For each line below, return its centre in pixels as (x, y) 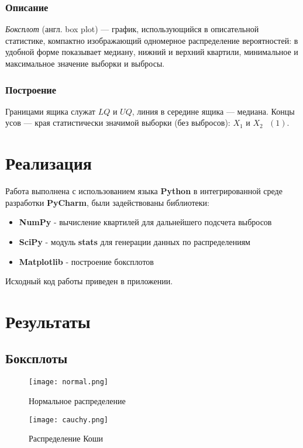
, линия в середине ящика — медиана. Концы (213, 111)
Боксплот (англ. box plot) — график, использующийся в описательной (132, 29)
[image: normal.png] (69, 382)
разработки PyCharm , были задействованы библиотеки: (107, 202)
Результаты (48, 321)
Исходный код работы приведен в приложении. (89, 281)
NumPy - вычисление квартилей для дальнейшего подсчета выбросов (145, 222)
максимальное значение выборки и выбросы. (85, 63)
